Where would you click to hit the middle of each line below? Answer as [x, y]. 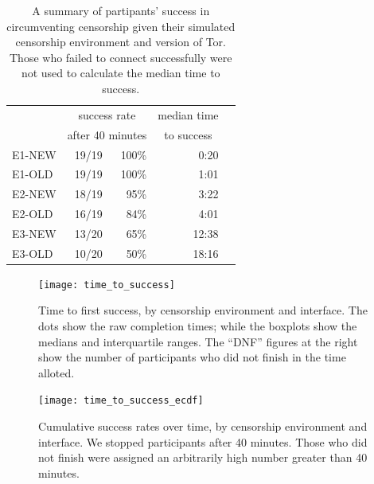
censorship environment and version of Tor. [121, 42]
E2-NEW [34, 194]
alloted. [56, 372]
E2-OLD [33, 214]
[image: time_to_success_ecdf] [121, 401]
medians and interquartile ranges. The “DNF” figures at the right [198, 341]
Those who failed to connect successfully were [121, 57]
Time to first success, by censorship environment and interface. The [203, 310]
